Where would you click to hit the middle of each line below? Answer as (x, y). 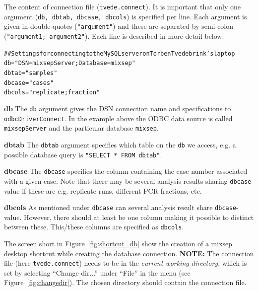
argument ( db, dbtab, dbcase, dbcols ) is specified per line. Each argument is (126, 16)
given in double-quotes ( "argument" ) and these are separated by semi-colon (119, 26)
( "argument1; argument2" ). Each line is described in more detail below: (114, 36)
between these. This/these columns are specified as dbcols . (94, 227)
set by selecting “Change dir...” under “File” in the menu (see (97, 272)
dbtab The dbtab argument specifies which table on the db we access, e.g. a (120, 144)
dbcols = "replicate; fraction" (52, 93)
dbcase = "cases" (29, 83)
